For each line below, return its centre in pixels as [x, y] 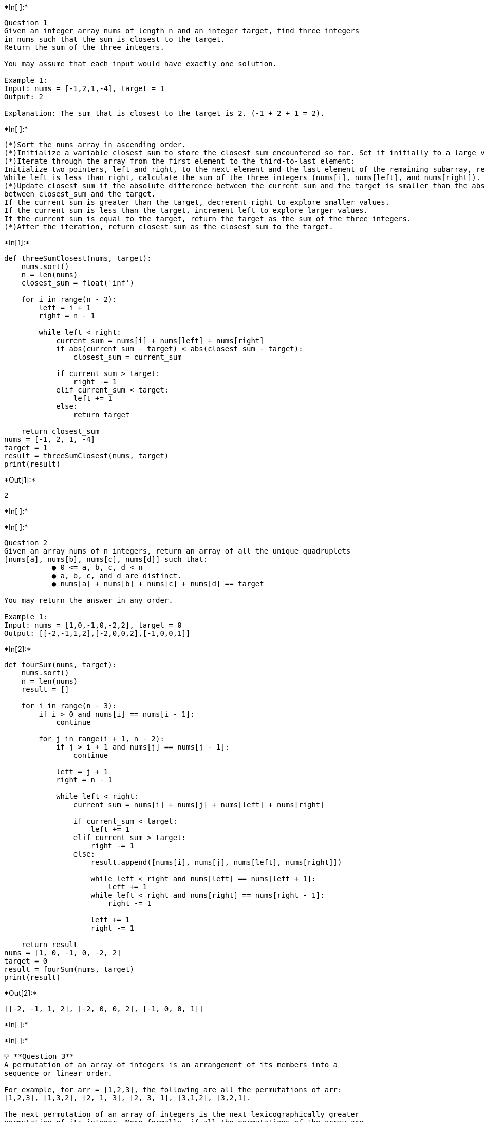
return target [101, 415]
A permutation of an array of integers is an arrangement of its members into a [171, 1065]
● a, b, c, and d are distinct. [117, 576]
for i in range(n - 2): [69, 299]
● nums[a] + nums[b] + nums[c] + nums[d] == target [158, 584]
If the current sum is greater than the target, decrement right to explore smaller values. [197, 202]
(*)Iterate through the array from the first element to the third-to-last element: [180, 161]
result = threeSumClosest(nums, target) [87, 456]
